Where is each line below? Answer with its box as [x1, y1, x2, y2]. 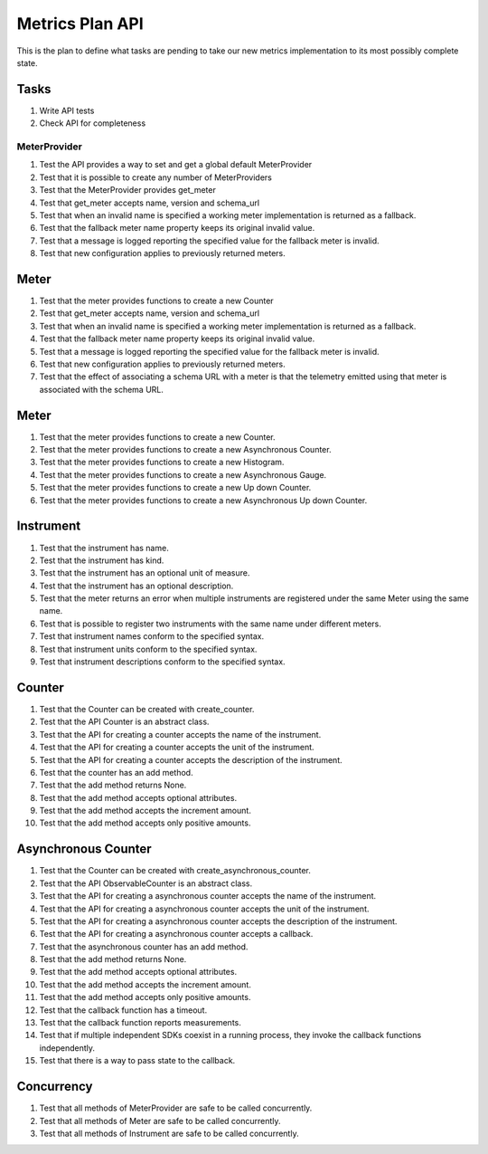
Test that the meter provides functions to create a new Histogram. [39, 457, 285, 468]
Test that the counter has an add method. [39, 767, 193, 777]
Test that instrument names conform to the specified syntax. [39, 631, 265, 642]
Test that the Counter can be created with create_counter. [39, 703, 255, 714]
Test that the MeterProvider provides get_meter [39, 185, 216, 196]
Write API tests [39, 105, 95, 116]
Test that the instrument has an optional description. [39, 580, 234, 591]
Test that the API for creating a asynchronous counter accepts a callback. [39, 929, 314, 939]
